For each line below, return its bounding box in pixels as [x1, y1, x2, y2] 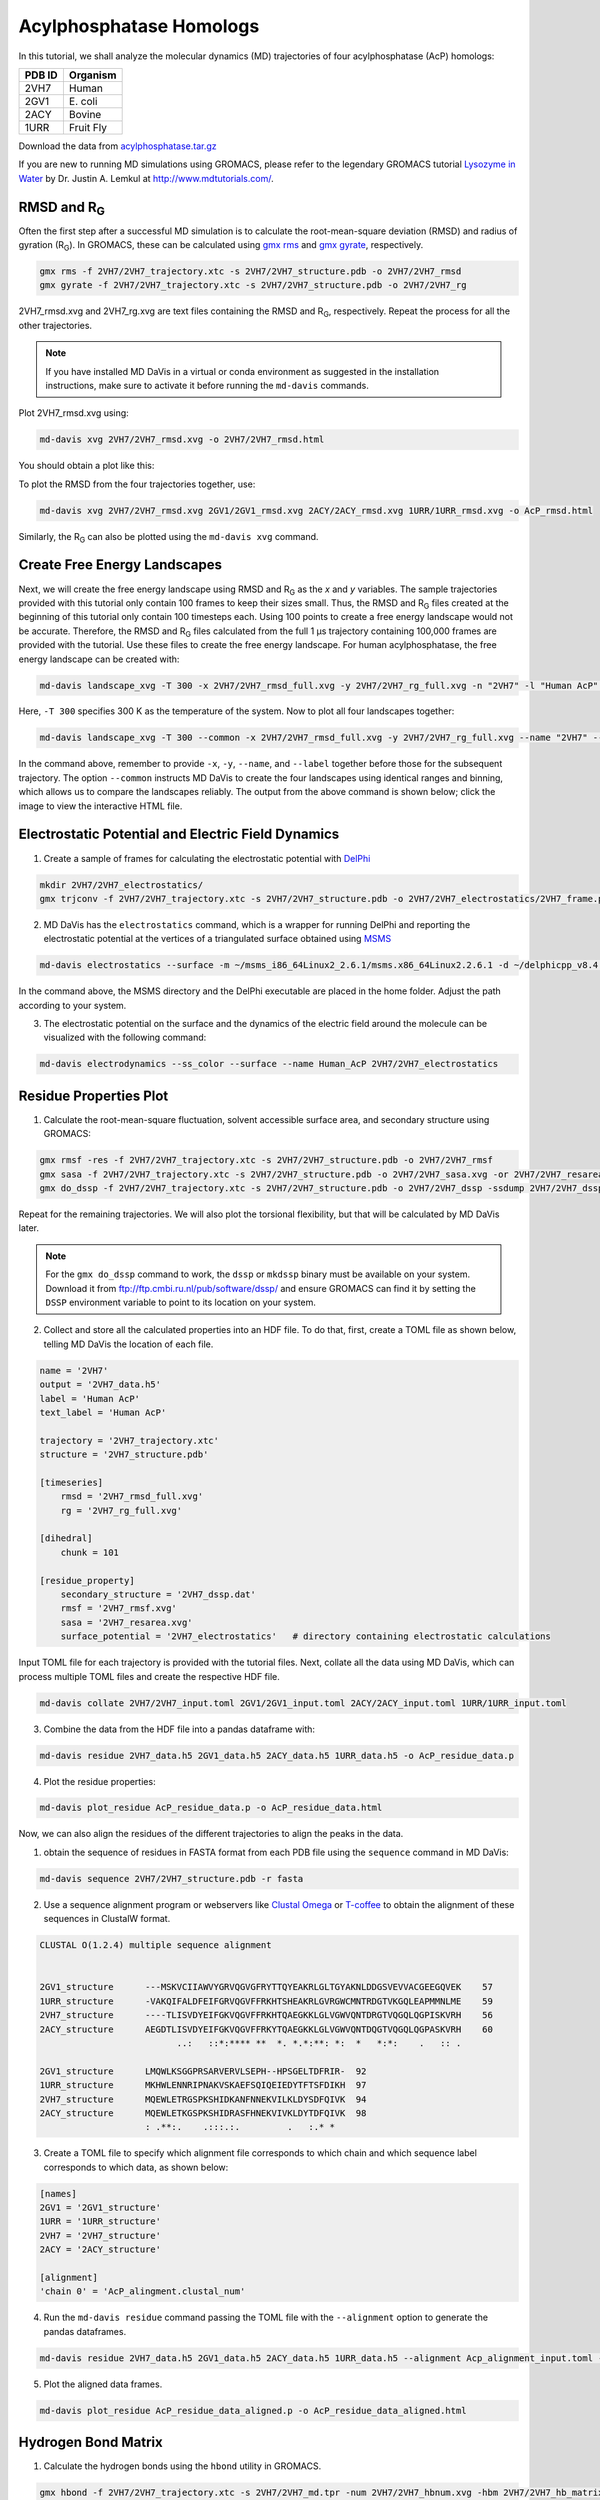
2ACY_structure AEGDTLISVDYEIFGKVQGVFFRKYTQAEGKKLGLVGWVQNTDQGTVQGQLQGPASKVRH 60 [39, 2023, 494, 2035]
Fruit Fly [68, 120, 108, 134]
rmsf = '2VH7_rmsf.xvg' [60, 1603, 177, 1614]
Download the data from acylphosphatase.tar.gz [18, 140, 217, 152]
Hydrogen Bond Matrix [18, 2434, 164, 2451]
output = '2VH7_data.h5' [39, 1379, 162, 1390]
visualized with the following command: [43, 1031, 207, 1044]
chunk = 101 [60, 1546, 120, 1558]
